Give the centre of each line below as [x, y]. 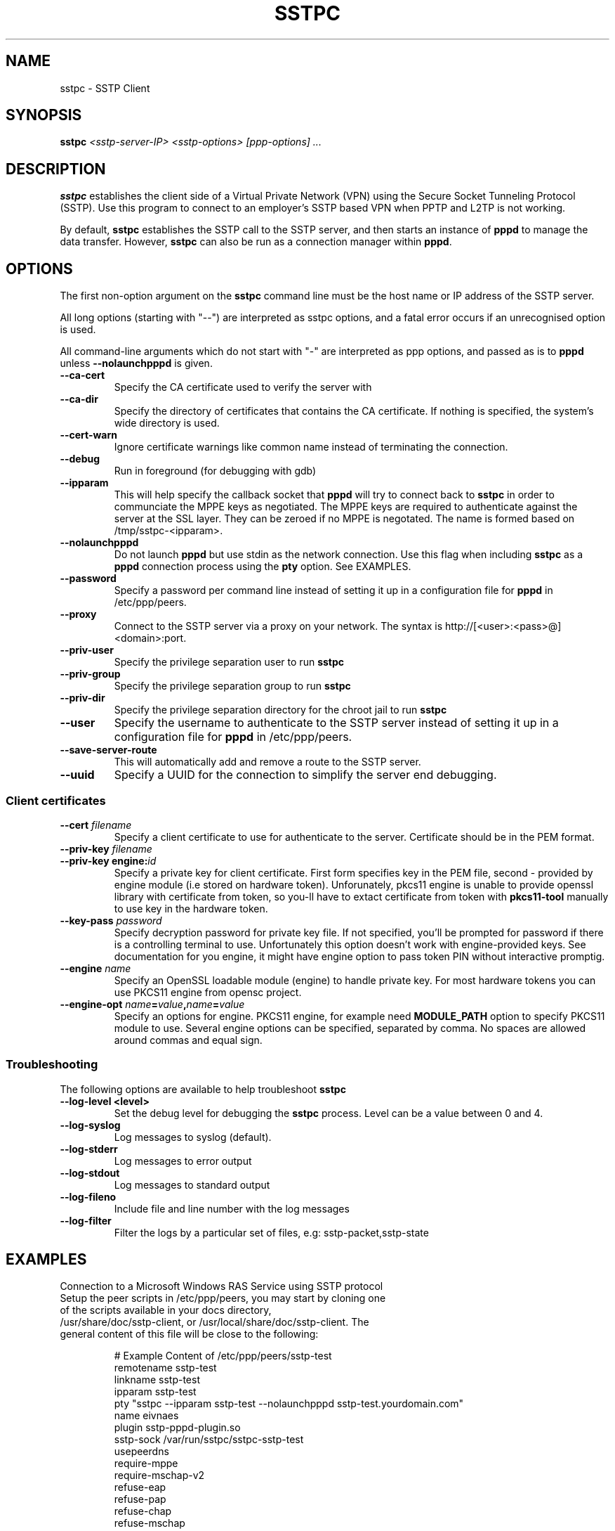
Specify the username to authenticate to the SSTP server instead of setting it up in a [336, 723]
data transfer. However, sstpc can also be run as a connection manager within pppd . [256, 242]
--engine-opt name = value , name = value [152, 1004]
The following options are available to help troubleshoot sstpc [203, 1089]
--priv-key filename [106, 848]
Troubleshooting [52, 1065]
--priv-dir [82, 698]
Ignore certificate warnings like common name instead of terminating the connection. [311, 447]
